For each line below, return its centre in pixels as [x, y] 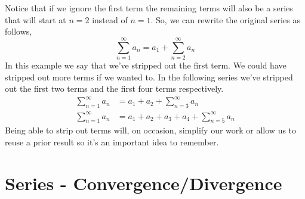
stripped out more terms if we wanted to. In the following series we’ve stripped [149, 77]
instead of [110, 19]
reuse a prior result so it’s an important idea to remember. [112, 142]
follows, [19, 31]
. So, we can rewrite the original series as [225, 19]
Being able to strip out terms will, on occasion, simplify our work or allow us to [151, 130]
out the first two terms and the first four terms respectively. [114, 88]
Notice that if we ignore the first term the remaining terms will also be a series [149, 8]
